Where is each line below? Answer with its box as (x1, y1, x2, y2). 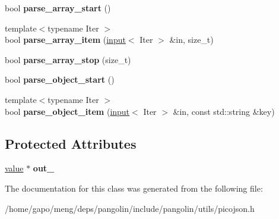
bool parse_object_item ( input (5, 105, 130, 117)
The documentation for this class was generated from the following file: (5, 182, 263, 194)
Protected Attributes (5, 134, 137, 152)
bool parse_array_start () (5, 2, 111, 14)
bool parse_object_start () (5, 73, 115, 86)
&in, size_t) (169, 33, 214, 46)
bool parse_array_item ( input (5, 33, 126, 46)
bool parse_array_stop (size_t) (5, 53, 131, 65)
